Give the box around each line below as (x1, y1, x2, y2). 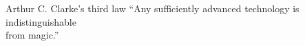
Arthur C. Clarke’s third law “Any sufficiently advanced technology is (6, 1, 299, 15)
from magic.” (6, 28, 59, 42)
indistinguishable (6, 14, 76, 28)
